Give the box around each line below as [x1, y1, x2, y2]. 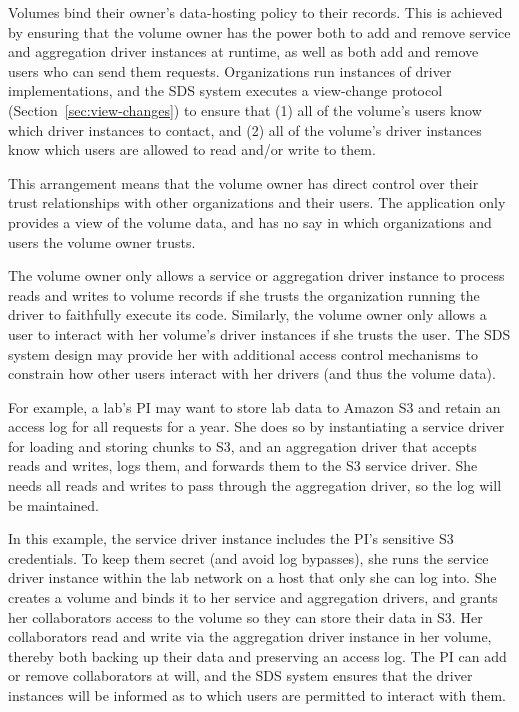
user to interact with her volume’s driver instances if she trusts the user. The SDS [8, 323, 511, 344]
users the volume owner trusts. [8, 231, 196, 252]
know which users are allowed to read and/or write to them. [8, 139, 376, 160]
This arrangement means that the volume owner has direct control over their [8, 172, 479, 193]
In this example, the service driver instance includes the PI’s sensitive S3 [8, 528, 454, 549]
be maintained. [8, 494, 100, 515]
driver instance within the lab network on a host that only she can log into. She [8, 567, 497, 588]
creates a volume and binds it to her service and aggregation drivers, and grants [8, 587, 498, 608]
